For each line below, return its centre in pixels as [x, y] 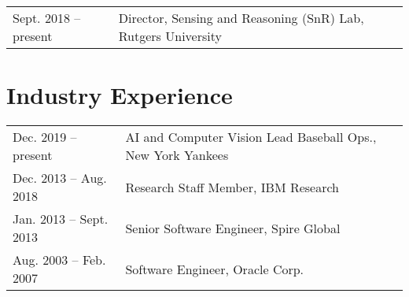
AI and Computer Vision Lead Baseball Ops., [251, 137]
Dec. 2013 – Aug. [60, 178]
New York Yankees [177, 155]
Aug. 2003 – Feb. [59, 260]
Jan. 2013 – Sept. [61, 219]
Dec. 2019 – [45, 137]
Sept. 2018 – [47, 18]
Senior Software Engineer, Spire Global [233, 228]
